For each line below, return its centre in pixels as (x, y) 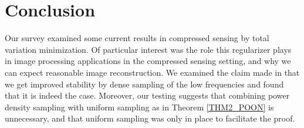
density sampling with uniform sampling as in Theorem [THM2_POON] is (139, 107)
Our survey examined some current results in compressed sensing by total (137, 38)
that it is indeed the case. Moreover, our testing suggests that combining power (147, 95)
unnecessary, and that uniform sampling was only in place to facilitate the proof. (150, 118)
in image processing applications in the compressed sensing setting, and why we (148, 61)
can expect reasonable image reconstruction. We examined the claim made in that (152, 72)
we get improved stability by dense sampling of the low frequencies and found (144, 84)
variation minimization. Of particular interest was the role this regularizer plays (148, 49)
